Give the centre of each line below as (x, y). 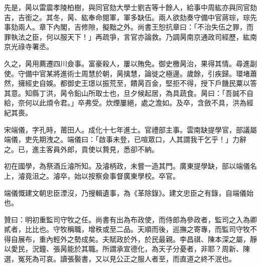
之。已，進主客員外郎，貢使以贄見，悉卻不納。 (81, 149)
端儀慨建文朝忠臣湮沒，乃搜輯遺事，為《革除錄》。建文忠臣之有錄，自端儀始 (129, 192)
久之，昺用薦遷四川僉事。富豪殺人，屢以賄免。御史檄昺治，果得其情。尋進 (127, 63)
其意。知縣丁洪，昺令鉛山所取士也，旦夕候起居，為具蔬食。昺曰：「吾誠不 (125, 93)
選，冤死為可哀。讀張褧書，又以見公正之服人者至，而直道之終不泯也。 (120, 259)
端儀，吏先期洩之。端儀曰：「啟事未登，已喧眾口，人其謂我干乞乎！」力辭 (125, 139)
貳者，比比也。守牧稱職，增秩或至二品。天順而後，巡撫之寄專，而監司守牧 (127, 229)
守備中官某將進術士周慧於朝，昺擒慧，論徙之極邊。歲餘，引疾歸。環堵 (134, 73)
